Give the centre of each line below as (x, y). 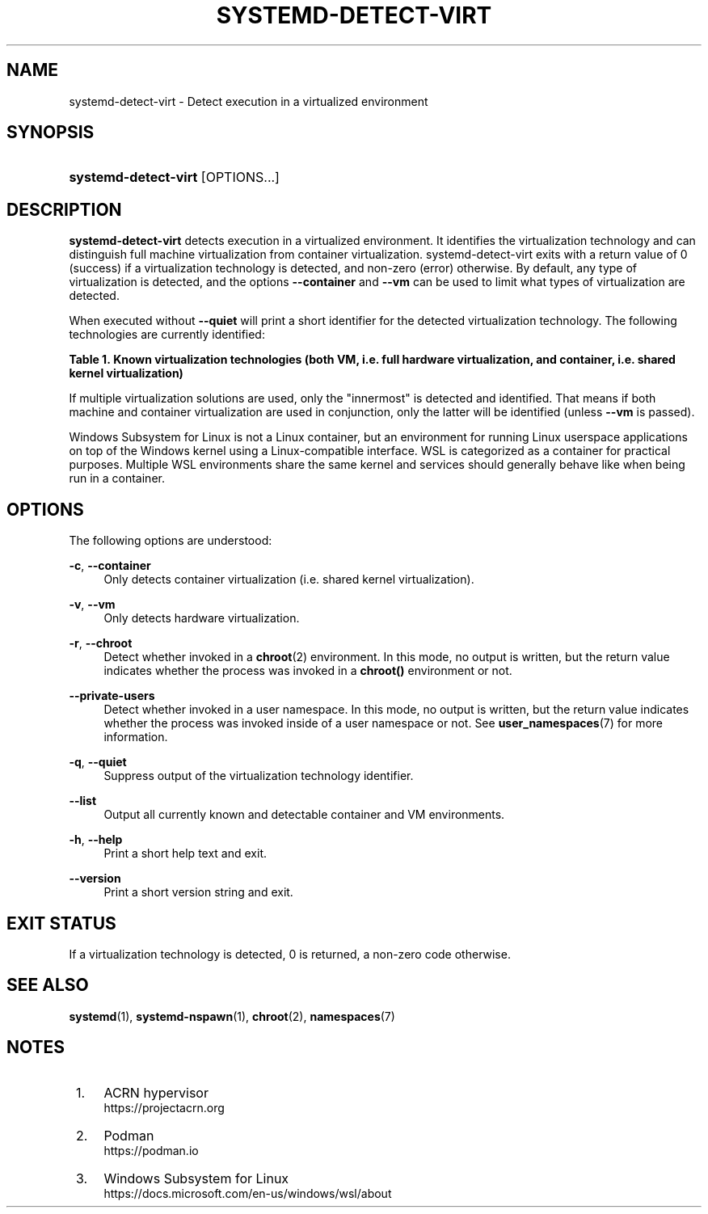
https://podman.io (151, 1150)
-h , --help (96, 840)
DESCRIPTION (64, 209)
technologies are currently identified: (167, 335)
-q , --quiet (98, 762)
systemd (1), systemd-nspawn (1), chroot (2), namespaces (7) (232, 1016)
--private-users (112, 696)
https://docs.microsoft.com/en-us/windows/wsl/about (248, 1193)
